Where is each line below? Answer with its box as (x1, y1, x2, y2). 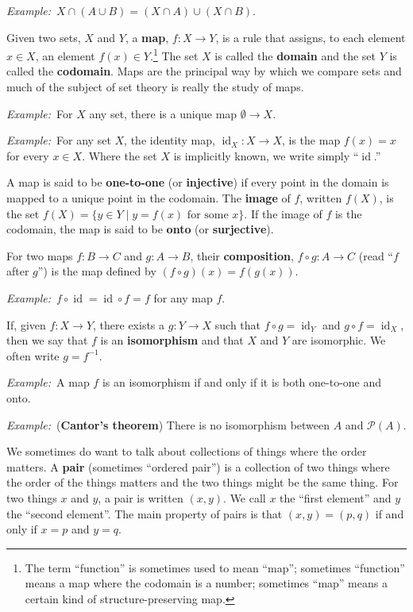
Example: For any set (6, 132, 111, 148)
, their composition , (190, 247, 294, 264)
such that (214, 316, 261, 333)
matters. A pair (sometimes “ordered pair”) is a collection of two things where (6, 458, 390, 475)
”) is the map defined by (37, 263, 156, 279)
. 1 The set (150, 45, 199, 64)
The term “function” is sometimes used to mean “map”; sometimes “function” (25, 559, 405, 575)
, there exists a (93, 316, 165, 333)
